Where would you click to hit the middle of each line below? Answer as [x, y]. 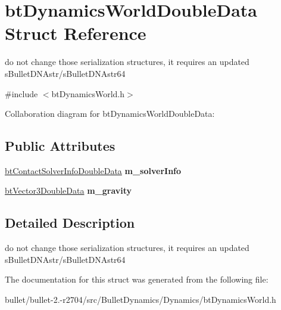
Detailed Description [70, 223]
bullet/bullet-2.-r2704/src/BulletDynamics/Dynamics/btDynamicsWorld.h [140, 300]
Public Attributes [60, 146]
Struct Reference [76, 33]
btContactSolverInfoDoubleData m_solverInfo [93, 170]
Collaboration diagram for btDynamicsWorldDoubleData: [110, 114]
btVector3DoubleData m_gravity [68, 190]
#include [21, 93]
